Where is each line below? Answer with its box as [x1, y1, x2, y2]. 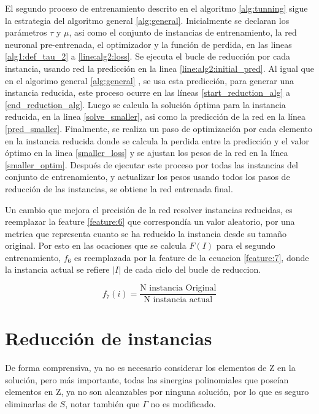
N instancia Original [140, 284, 217, 293]
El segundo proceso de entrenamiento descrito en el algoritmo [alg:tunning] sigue [5, 2, 308, 14]
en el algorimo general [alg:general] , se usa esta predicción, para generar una [5, 74, 294, 87]
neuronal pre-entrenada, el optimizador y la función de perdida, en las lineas [5, 37, 292, 50]
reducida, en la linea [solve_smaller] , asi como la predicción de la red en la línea [5, 110, 306, 123]
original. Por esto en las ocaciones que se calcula [5, 239, 186, 252]
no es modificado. [150, 397, 216, 410]
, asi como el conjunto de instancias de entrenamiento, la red [69, 26, 297, 39]
